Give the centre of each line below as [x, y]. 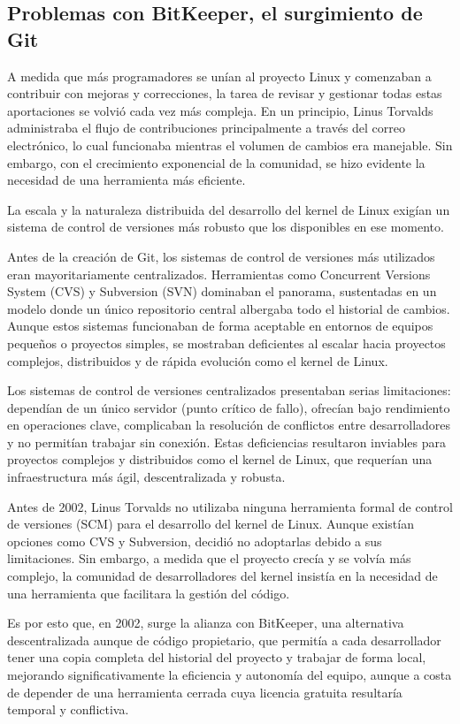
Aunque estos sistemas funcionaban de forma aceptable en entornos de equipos [220, 326]
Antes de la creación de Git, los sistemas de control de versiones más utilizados [221, 256]
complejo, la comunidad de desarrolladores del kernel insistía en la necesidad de [222, 576]
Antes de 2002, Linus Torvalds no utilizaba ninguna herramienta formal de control [230, 506]
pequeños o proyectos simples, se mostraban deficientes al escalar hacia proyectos [226, 343]
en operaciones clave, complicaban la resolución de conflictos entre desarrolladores [229, 425]
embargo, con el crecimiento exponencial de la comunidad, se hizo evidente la [216, 162]
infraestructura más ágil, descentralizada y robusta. [146, 477]
